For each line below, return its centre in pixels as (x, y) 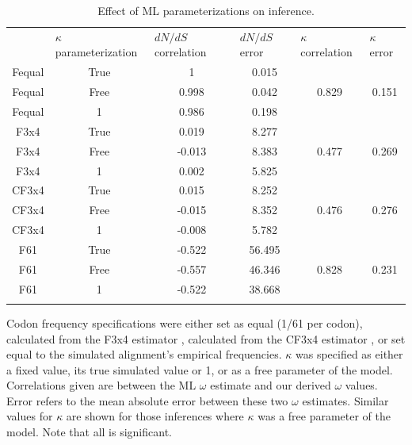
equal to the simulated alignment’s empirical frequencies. (144, 354)
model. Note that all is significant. (89, 432)
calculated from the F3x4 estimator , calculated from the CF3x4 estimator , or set (206, 338)
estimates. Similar (345, 400)
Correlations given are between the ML (101, 385)
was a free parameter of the (324, 416)
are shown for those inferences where (155, 416)
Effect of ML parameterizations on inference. (206, 10)
